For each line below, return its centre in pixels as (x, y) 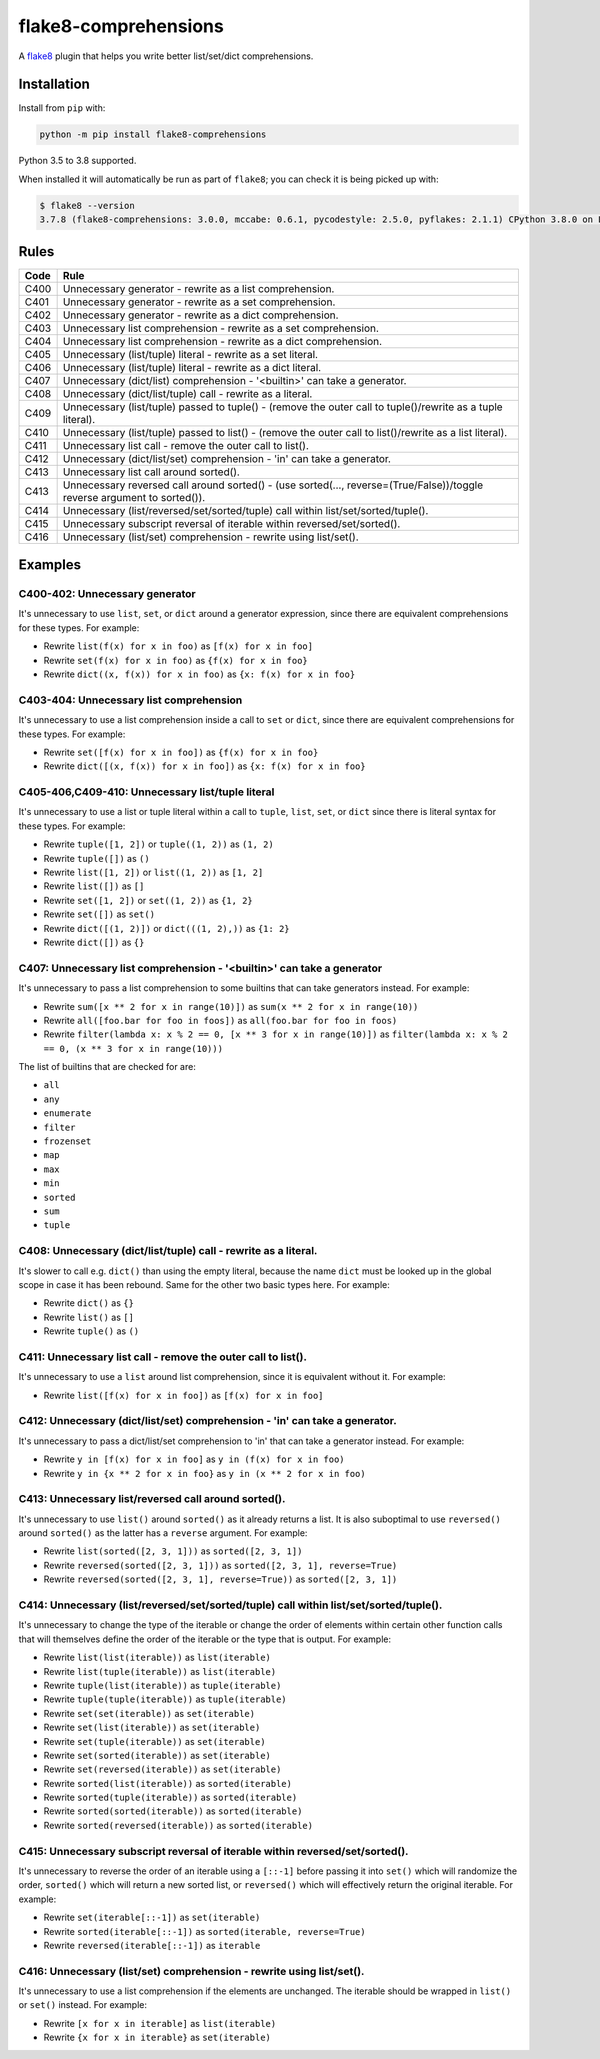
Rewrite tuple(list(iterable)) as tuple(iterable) (162, 1685)
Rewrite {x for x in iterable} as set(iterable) (157, 2037)
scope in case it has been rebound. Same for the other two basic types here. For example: (204, 1284)
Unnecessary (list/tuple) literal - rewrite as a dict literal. (192, 367)
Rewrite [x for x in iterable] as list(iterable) (160, 2023)
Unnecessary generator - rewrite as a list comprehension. (198, 288)
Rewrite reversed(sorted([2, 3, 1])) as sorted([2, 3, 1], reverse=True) (220, 1565)
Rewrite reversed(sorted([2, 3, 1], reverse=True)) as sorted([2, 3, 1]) (220, 1579)
